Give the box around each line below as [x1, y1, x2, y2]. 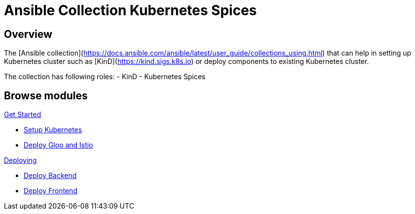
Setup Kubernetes [24, 125, 82, 134]
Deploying [4, 156, 37, 165]
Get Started [4, 110, 41, 119]
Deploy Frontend [24, 186, 78, 195]
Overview [4, 28, 53, 40]
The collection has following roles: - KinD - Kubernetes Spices [4, 72, 206, 81]
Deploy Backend [24, 171, 77, 180]
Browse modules [4, 89, 88, 102]
